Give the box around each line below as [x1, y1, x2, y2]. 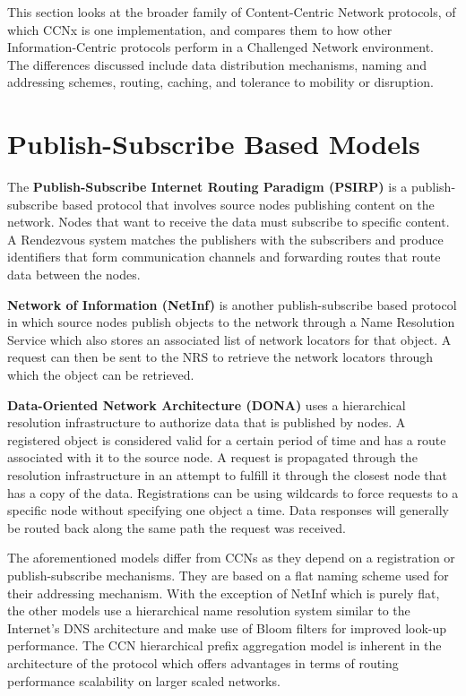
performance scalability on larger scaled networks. [7, 671, 280, 690]
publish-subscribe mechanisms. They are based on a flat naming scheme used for [7, 565, 449, 584]
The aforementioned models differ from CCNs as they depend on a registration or [7, 548, 455, 567]
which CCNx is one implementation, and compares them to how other [7, 20, 393, 39]
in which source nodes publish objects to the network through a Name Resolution [7, 313, 455, 331]
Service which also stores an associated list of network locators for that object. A [7, 330, 452, 348]
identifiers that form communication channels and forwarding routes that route [7, 247, 441, 266]
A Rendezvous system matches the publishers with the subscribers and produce [7, 229, 444, 248]
